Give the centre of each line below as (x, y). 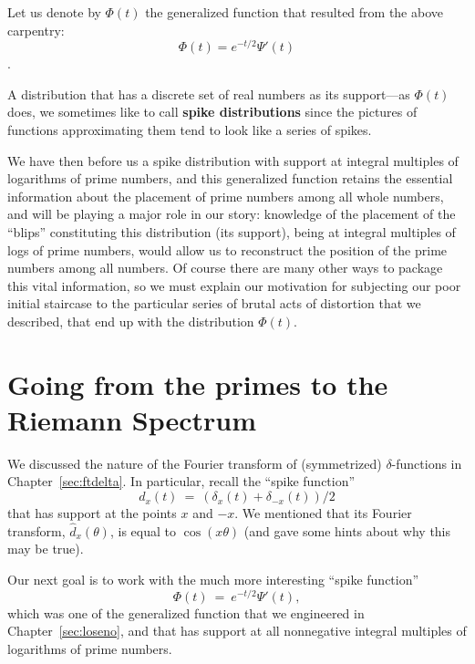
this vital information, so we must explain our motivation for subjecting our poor (234, 285)
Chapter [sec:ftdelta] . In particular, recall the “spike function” (181, 481)
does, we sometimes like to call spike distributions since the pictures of (212, 112)
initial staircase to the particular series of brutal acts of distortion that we (214, 303)
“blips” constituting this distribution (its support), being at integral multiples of (232, 232)
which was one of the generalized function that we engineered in (186, 612)
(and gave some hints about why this (347, 530)
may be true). (46, 549)
